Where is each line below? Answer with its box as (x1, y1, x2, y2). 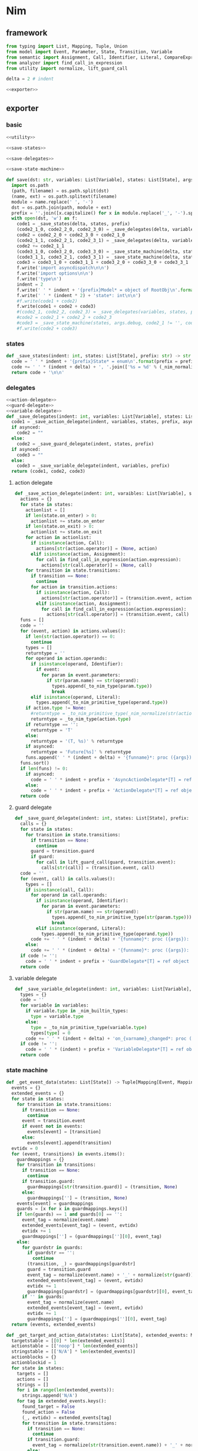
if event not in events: (21, 1123, 83, 1130)
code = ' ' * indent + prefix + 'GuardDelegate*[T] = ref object (25, 958, 190, 964)
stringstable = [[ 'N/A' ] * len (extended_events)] (11, 1349, 136, 1355)
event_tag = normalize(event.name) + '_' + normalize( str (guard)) (27, 1272, 194, 1278)
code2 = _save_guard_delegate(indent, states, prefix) (16, 441, 154, 447)
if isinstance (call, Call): (25, 886, 94, 893)
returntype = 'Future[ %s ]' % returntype (30, 749, 131, 755)
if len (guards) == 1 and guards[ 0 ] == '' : (16, 1211, 123, 1217)
